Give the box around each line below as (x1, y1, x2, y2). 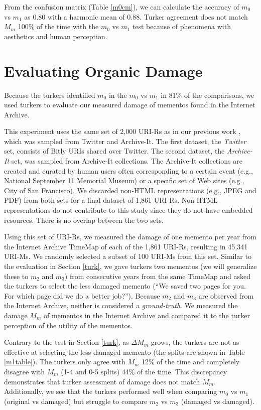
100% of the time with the (18, 21, 99, 32)
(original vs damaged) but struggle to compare (4, 395, 148, 406)
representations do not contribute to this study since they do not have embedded (4, 205, 253, 215)
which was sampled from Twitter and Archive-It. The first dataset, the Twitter (4, 135, 246, 146)
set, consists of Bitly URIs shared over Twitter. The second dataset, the (4, 146, 225, 156)
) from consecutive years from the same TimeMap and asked (64, 270, 251, 281)
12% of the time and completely (142, 356, 240, 367)
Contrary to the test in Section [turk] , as (4, 337, 129, 347)
